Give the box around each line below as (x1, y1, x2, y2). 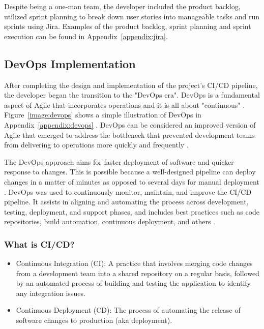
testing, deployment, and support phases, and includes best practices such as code (4, 206, 260, 217)
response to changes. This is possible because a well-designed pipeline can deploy (4, 166, 256, 177)
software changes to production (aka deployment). (16, 315, 172, 325)
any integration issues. (16, 287, 85, 298)
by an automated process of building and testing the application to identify (16, 278, 251, 288)
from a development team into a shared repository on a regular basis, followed (16, 267, 259, 278)
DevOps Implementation (4, 55, 136, 71)
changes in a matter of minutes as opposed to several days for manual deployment (4, 176, 259, 187)
